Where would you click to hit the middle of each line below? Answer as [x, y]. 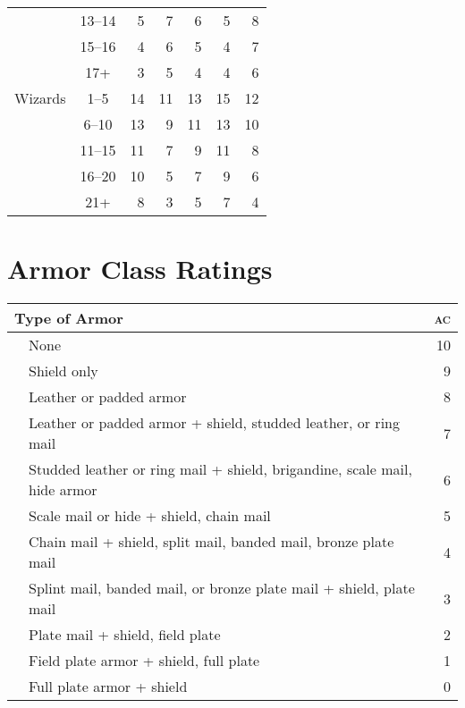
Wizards [40, 98]
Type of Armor [69, 318]
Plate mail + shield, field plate [125, 635]
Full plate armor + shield [108, 687]
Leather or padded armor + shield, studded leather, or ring [214, 423]
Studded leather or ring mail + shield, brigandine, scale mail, [220, 469]
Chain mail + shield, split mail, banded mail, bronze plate [211, 542]
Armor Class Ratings [140, 269]
